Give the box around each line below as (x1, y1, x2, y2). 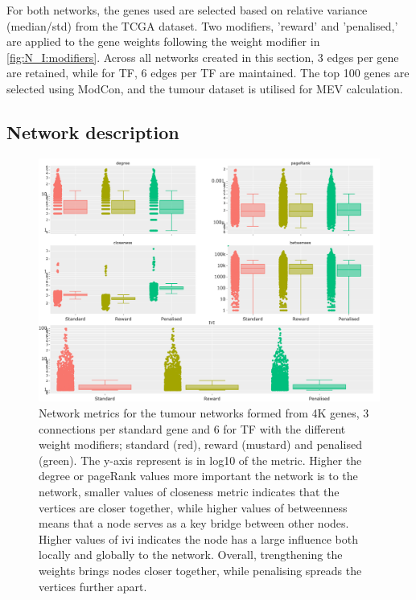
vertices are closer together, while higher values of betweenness (39, 499, 348, 516)
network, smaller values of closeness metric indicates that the (39, 483, 340, 499)
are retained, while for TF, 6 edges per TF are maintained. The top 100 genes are (6, 64, 410, 81)
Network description (6, 119, 179, 144)
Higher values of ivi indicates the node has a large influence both (39, 530, 359, 547)
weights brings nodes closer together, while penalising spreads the (39, 561, 362, 578)
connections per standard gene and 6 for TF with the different (39, 420, 346, 437)
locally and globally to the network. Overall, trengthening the (39, 546, 343, 563)
